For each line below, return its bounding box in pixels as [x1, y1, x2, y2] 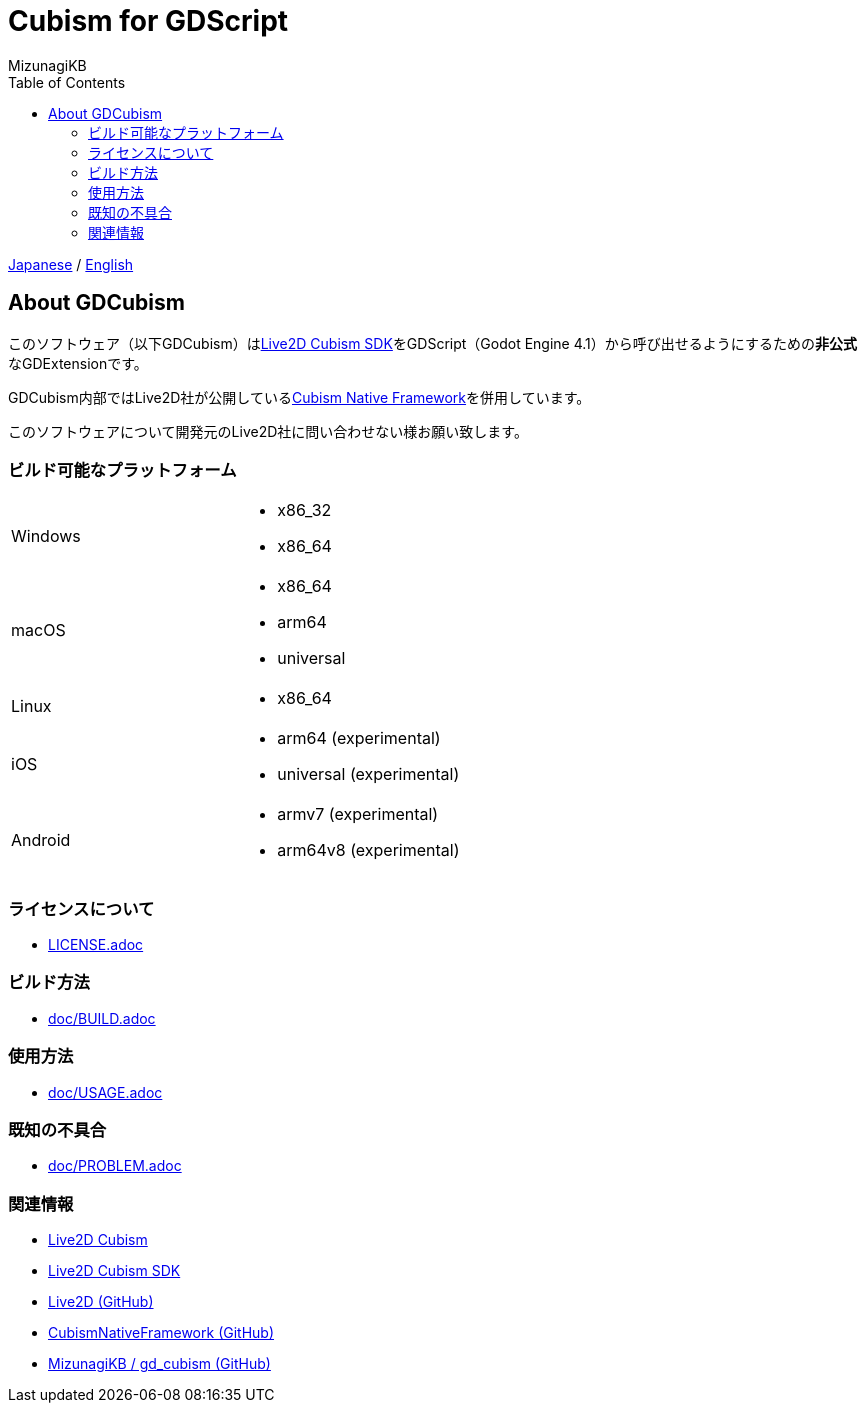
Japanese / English [8, 255, 134, 273]
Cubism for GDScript [8, 4, 289, 38]
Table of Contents [8, 73, 126, 91]
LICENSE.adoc [48, 936, 144, 954]
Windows [11, 526, 81, 547]
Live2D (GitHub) [48, 1293, 154, 1311]
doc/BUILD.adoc [48, 1009, 156, 1027]
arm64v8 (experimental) [277, 840, 460, 861]
